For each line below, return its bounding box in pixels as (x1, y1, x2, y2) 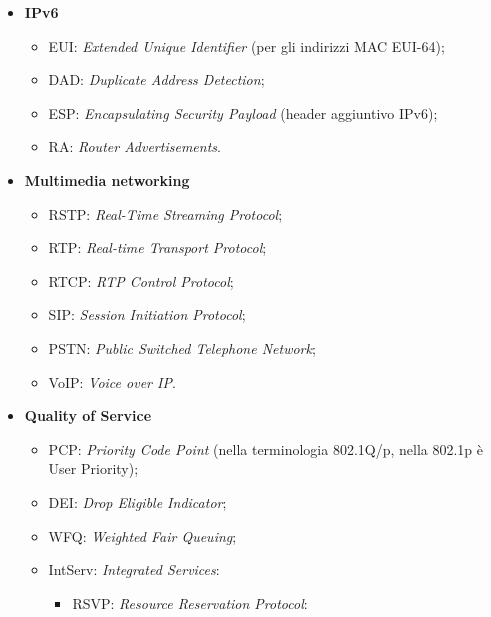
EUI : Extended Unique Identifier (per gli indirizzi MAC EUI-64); (48, 35, 445, 56)
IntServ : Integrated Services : (48, 559, 220, 580)
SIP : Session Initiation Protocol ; (48, 304, 246, 325)
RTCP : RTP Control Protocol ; (48, 270, 234, 291)
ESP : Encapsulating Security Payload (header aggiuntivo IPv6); (48, 102, 438, 123)
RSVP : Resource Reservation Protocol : (72, 592, 308, 613)
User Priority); (48, 458, 139, 479)
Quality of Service (24, 405, 152, 426)
